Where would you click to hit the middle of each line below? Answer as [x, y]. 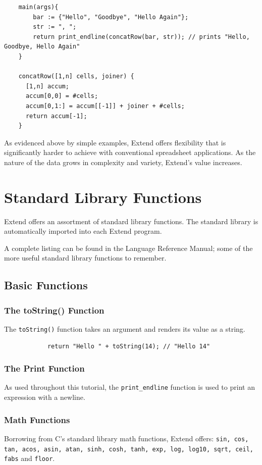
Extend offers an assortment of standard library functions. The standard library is [131, 221]
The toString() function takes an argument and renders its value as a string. [125, 329]
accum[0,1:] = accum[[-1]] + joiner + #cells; [105, 106]
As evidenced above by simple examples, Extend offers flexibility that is [115, 142]
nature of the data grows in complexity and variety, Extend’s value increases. [123, 162]
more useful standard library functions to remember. [85, 258]
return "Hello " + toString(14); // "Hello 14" [129, 346]
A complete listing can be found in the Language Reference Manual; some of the [128, 248]
